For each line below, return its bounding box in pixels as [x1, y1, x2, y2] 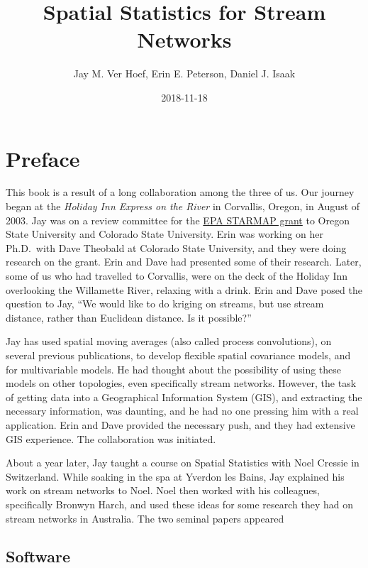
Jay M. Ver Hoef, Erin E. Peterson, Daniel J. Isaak [73, 66, 296, 81]
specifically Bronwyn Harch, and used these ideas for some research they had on [6, 496, 354, 511]
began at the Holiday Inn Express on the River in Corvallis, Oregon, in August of [6, 199, 360, 214]
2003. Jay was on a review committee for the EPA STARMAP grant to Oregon [6, 212, 350, 227]
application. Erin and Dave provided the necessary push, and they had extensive [6, 417, 355, 432]
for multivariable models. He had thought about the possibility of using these [6, 361, 342, 376]
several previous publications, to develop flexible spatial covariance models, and [6, 347, 351, 362]
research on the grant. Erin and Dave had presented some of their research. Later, [6, 254, 362, 269]
